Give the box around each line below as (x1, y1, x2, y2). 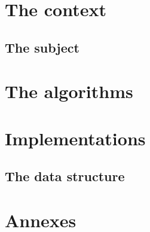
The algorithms (5, 79, 133, 103)
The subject (5, 38, 79, 56)
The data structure (5, 167, 125, 185)
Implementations (5, 126, 146, 150)
